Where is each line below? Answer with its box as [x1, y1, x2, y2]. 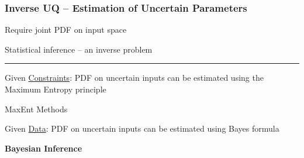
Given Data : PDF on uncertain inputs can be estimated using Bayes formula [5, 122, 279, 135]
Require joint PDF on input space [5, 23, 127, 36]
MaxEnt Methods [5, 102, 68, 115]
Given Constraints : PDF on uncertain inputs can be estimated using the [5, 71, 264, 84]
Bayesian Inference [5, 142, 82, 154]
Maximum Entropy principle [5, 83, 106, 95]
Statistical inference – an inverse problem [5, 43, 153, 55]
